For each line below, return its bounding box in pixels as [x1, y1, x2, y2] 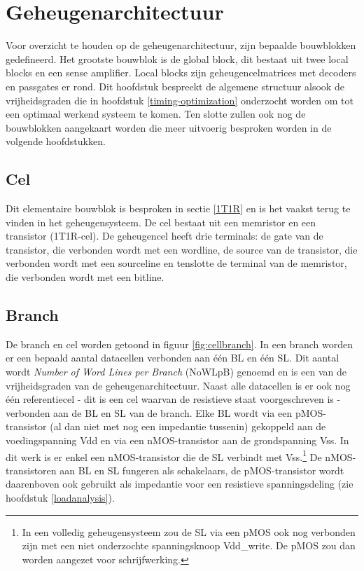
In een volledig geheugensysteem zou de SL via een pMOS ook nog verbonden [22, 524, 356, 539]
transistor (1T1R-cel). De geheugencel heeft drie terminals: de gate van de [6, 228, 323, 243]
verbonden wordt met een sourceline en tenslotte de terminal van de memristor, [6, 256, 347, 270]
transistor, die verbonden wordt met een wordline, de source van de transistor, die [6, 242, 358, 256]
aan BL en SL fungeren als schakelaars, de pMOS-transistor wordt [59, 462, 344, 477]
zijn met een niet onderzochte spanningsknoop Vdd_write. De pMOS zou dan [22, 538, 356, 553]
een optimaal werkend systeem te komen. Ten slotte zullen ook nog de [6, 106, 306, 121]
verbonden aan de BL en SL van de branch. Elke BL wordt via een [6, 405, 293, 420]
